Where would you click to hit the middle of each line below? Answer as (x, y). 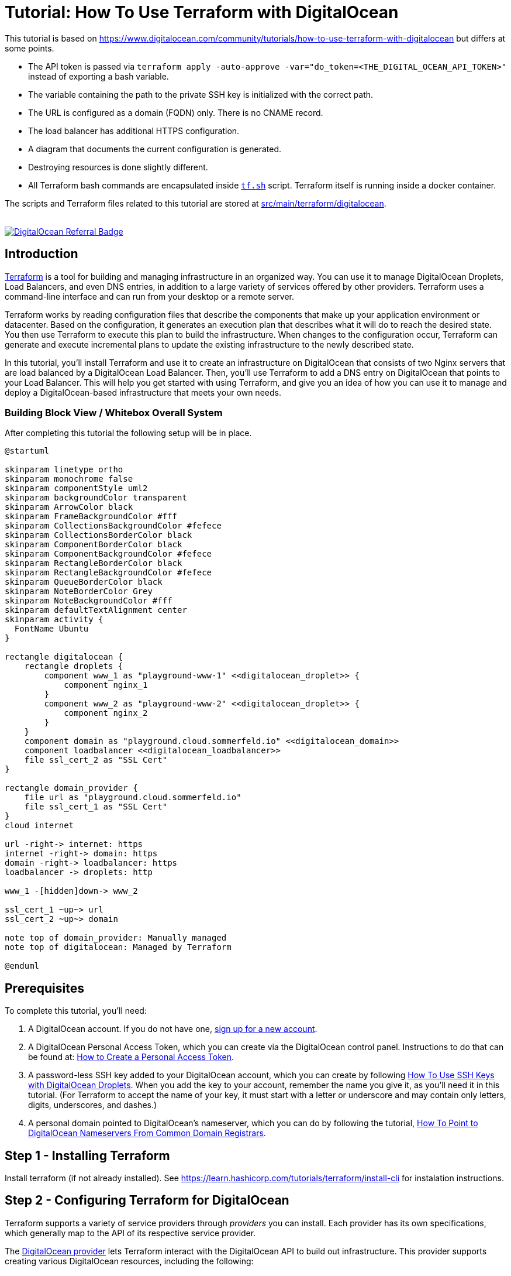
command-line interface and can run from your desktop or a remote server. (149, 296)
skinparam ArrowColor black (69, 507)
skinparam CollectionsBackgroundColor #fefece (113, 526)
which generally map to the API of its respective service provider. (130, 1233)
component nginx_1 (106, 685)
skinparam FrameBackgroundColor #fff (91, 517)
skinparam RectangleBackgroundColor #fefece (108, 573)
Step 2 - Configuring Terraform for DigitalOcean (147, 1200)
